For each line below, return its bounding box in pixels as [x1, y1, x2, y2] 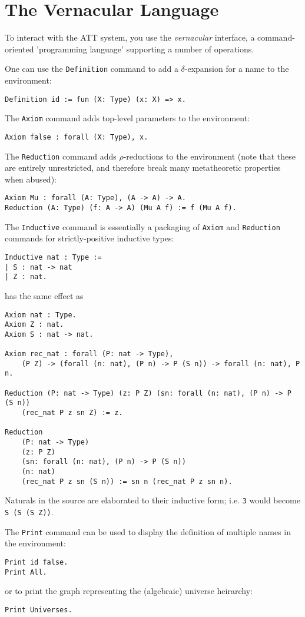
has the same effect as [5, 289, 84, 301]
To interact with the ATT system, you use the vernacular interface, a [5, 31, 255, 44]
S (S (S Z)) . [5, 505, 54, 518]
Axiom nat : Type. [5, 310, 77, 319]
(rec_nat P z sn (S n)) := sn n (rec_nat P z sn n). [21, 477, 233, 486]
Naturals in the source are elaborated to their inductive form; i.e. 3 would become [5, 494, 300, 506]
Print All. [5, 568, 47, 576]
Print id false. [5, 558, 68, 566]
